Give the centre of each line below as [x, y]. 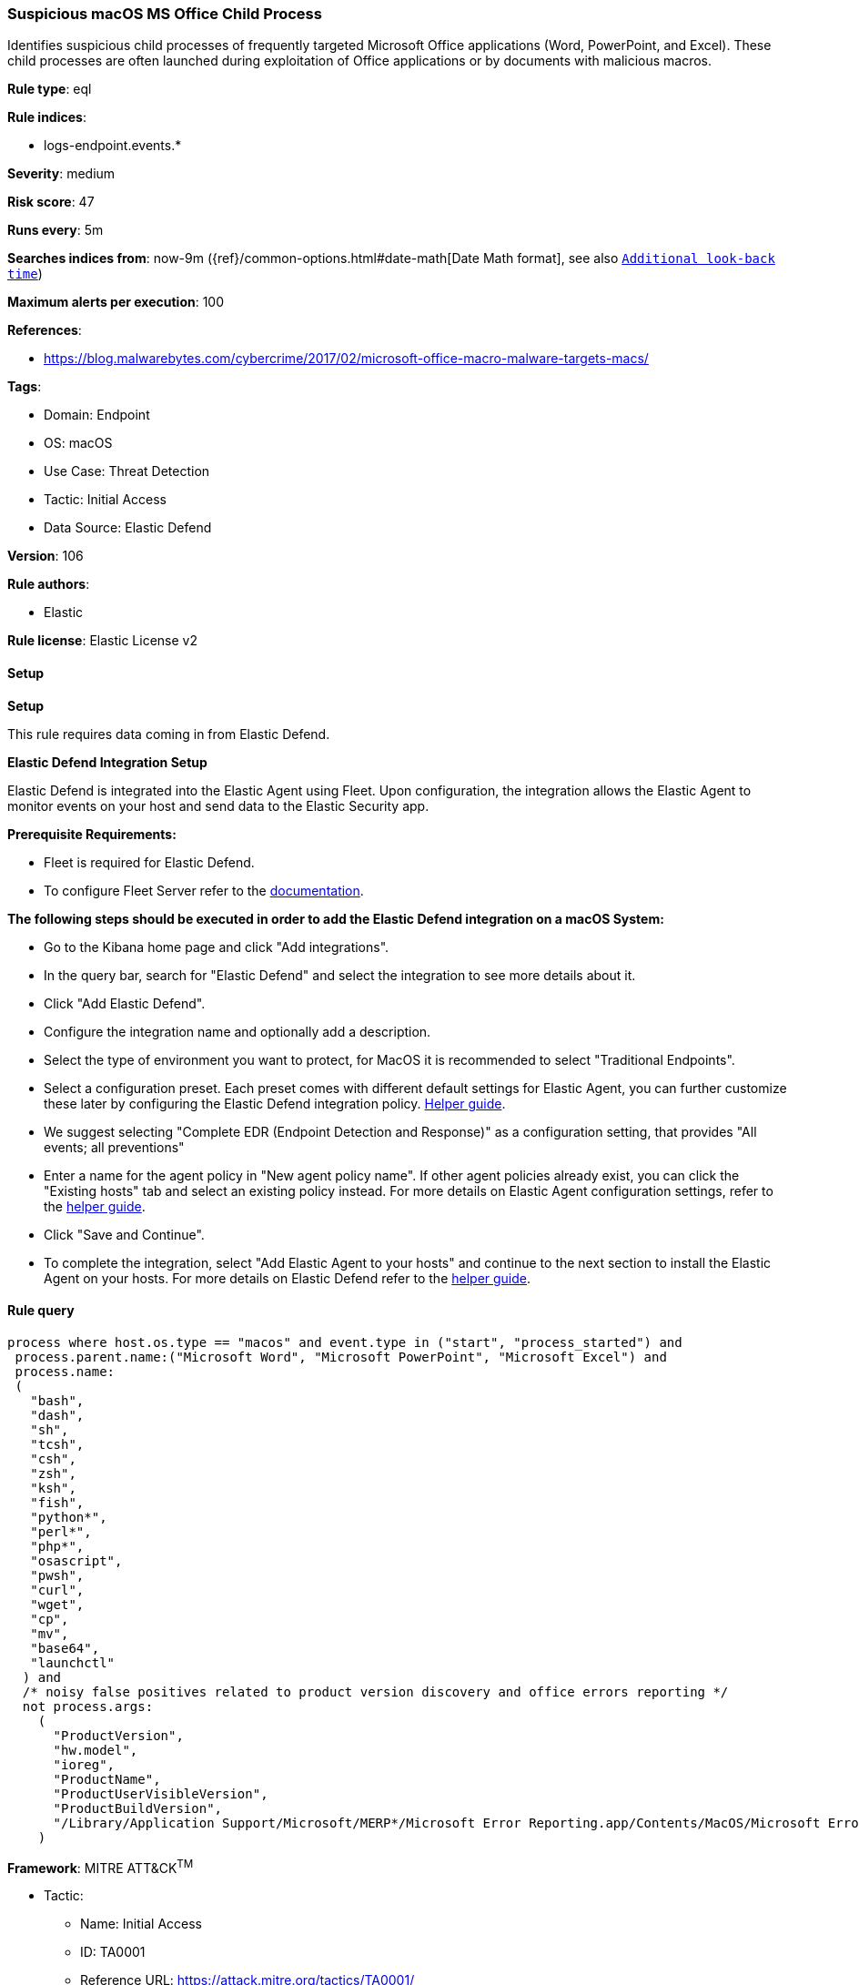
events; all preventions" [114, 1147]
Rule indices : [47, 117]
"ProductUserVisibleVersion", [161, 1793]
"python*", [69, 1517]
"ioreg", [84, 1764]
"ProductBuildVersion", [138, 1808]
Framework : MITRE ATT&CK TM [101, 1866]
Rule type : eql [50, 89]
